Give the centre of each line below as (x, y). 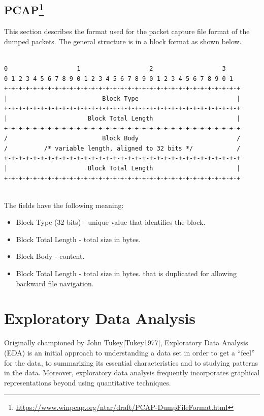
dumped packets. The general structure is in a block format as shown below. (123, 41)
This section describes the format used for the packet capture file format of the (127, 31)
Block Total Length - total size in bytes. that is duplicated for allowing (126, 273)
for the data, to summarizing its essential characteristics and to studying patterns (131, 362)
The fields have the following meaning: (64, 205)
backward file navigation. (55, 283)
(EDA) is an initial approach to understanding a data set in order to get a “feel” (129, 352)
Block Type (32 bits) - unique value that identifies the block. (111, 222)
